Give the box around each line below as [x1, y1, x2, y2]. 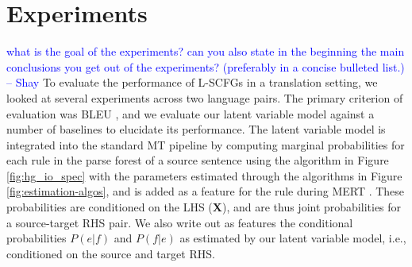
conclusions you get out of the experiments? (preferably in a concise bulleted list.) [6, 58, 405, 75]
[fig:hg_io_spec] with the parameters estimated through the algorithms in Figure [6, 167, 402, 184]
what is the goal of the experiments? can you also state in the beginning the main [6, 43, 405, 60]
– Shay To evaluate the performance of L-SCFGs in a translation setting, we [6, 74, 378, 91]
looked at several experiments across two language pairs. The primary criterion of [6, 89, 403, 106]
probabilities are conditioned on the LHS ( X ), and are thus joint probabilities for [6, 199, 402, 215]
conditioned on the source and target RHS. [6, 245, 215, 261]
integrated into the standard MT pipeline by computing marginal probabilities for [6, 136, 405, 153]
